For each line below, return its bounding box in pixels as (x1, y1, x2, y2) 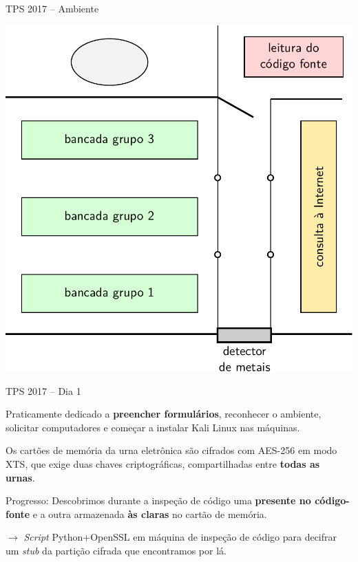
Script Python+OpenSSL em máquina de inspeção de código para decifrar (23, 530, 337, 544)
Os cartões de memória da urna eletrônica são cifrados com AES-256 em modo (6, 443, 337, 457)
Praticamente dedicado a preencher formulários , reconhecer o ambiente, (6, 407, 322, 421)
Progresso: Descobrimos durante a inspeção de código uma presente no (6, 493, 311, 508)
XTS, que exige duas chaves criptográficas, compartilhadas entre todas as (6, 457, 320, 471)
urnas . (6, 470, 35, 484)
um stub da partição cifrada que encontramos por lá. (6, 543, 227, 557)
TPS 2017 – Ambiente (6, 1, 99, 15)
